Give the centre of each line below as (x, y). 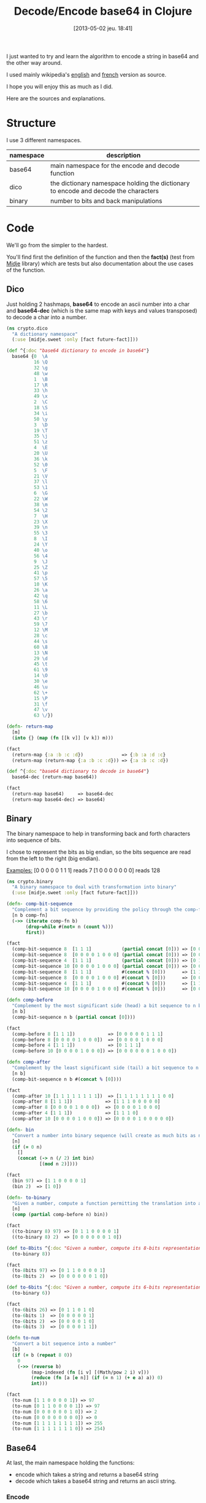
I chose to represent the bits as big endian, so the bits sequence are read (99, 852)
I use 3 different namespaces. (44, 140)
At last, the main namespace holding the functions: (71, 1463)
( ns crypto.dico (27, 328)
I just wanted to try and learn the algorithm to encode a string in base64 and (103, 56)
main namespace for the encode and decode (115, 166)
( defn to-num (23, 1338)
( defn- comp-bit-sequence (39, 904)
